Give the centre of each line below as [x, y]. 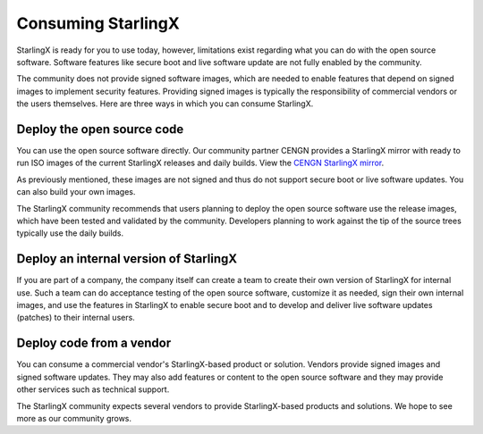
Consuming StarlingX [98, 23]
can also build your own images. [76, 192]
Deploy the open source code [100, 129]
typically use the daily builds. [70, 233]
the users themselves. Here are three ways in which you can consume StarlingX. [165, 104]
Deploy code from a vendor [94, 343]
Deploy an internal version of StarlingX [127, 259]
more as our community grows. [74, 418]
